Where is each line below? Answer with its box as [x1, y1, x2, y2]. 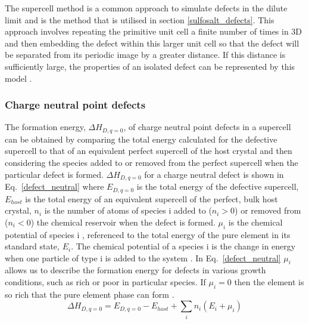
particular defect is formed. [5, 168, 104, 180]
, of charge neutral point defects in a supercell [123, 121, 291, 133]
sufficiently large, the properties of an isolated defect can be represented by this [5, 60, 295, 72]
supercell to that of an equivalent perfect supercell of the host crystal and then [5, 144, 292, 157]
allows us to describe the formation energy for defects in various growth [5, 264, 266, 276]
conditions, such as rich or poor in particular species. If [5, 276, 206, 288]
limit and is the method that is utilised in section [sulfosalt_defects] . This [5, 13, 274, 26]
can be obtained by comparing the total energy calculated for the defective [5, 132, 277, 145]
